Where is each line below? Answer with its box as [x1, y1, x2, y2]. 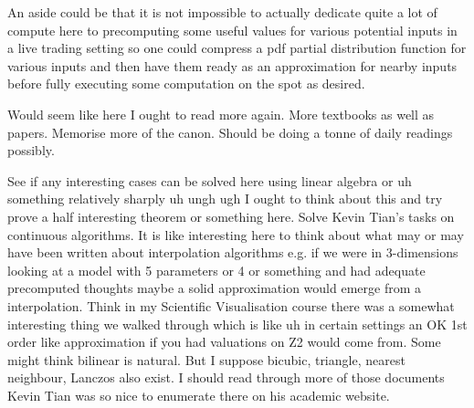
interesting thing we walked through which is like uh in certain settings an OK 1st [7, 314, 468, 333]
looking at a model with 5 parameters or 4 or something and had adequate [7, 260, 426, 279]
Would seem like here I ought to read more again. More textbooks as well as [7, 104, 435, 123]
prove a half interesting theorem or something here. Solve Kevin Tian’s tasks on [7, 206, 455, 225]
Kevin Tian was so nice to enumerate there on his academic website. [7, 385, 390, 404]
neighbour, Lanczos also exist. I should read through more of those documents [7, 368, 445, 387]
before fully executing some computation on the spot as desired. [7, 74, 365, 93]
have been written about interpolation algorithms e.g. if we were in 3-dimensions [7, 243, 458, 262]
